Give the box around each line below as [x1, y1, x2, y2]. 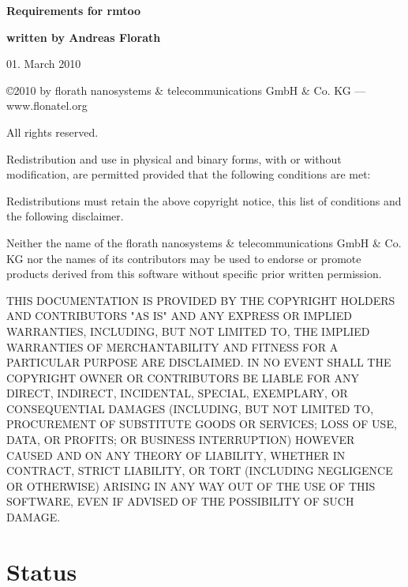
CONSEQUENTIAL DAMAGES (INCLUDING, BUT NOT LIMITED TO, [6, 400, 374, 416]
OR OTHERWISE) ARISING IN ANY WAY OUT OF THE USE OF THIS [6, 477, 376, 494]
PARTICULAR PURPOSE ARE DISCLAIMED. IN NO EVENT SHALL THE [6, 354, 391, 371]
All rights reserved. [6, 123, 99, 140]
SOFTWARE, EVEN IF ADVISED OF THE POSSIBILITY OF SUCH [6, 493, 354, 510]
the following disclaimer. [6, 208, 124, 224]
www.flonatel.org [6, 97, 88, 114]
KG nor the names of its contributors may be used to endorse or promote [6, 250, 361, 266]
